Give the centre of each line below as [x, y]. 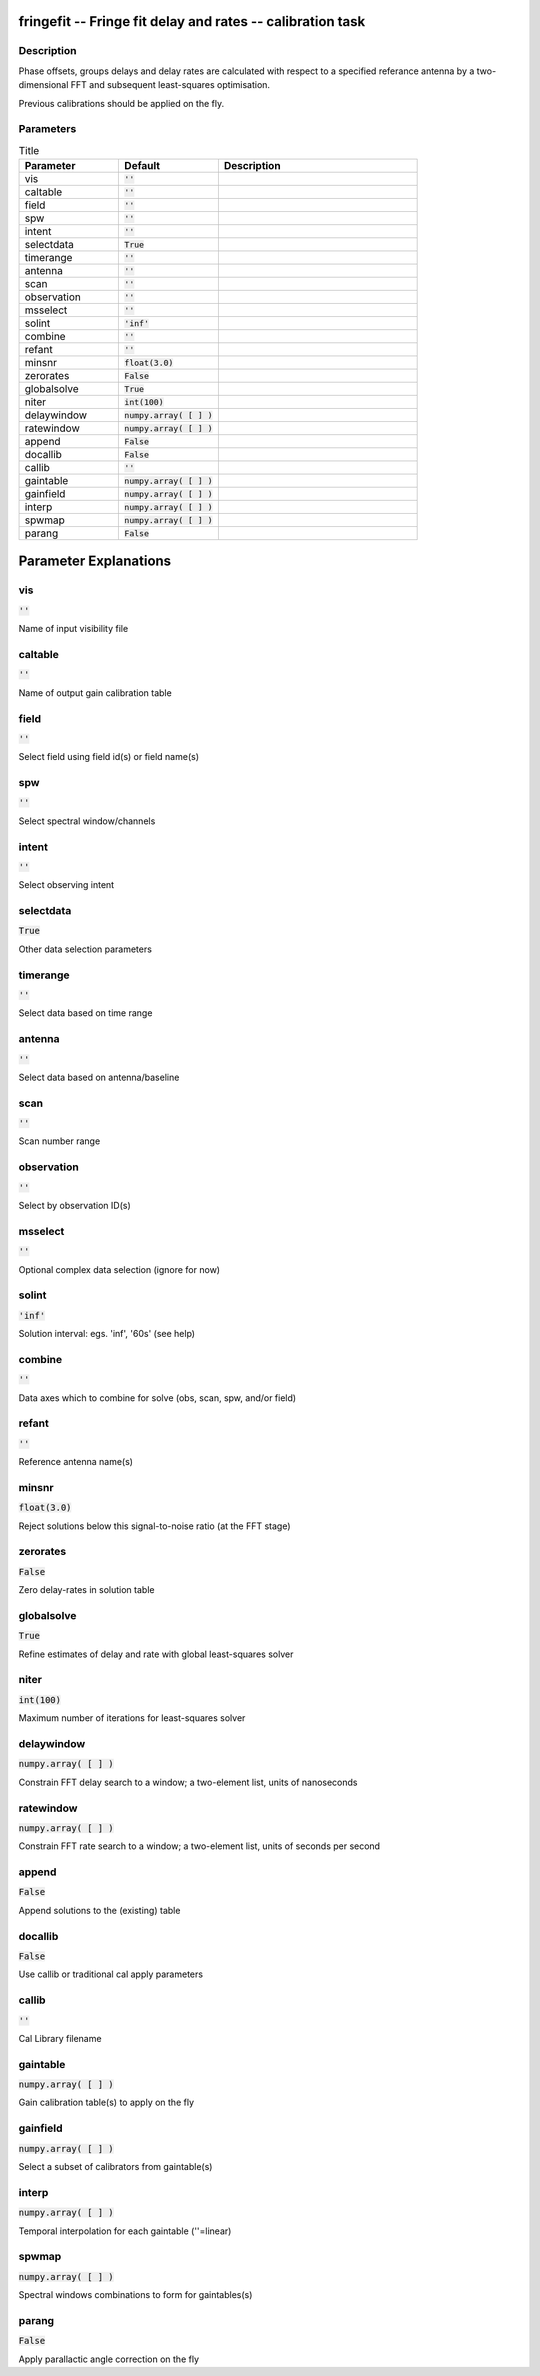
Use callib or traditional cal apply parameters [111, 1974]
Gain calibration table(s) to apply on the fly [106, 2102]
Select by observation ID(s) [75, 1205]
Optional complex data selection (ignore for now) [119, 1269]
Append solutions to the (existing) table [99, 1910]
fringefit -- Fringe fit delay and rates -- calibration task [192, 21]
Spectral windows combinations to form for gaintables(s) [135, 2295]
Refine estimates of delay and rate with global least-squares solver [156, 1654]
